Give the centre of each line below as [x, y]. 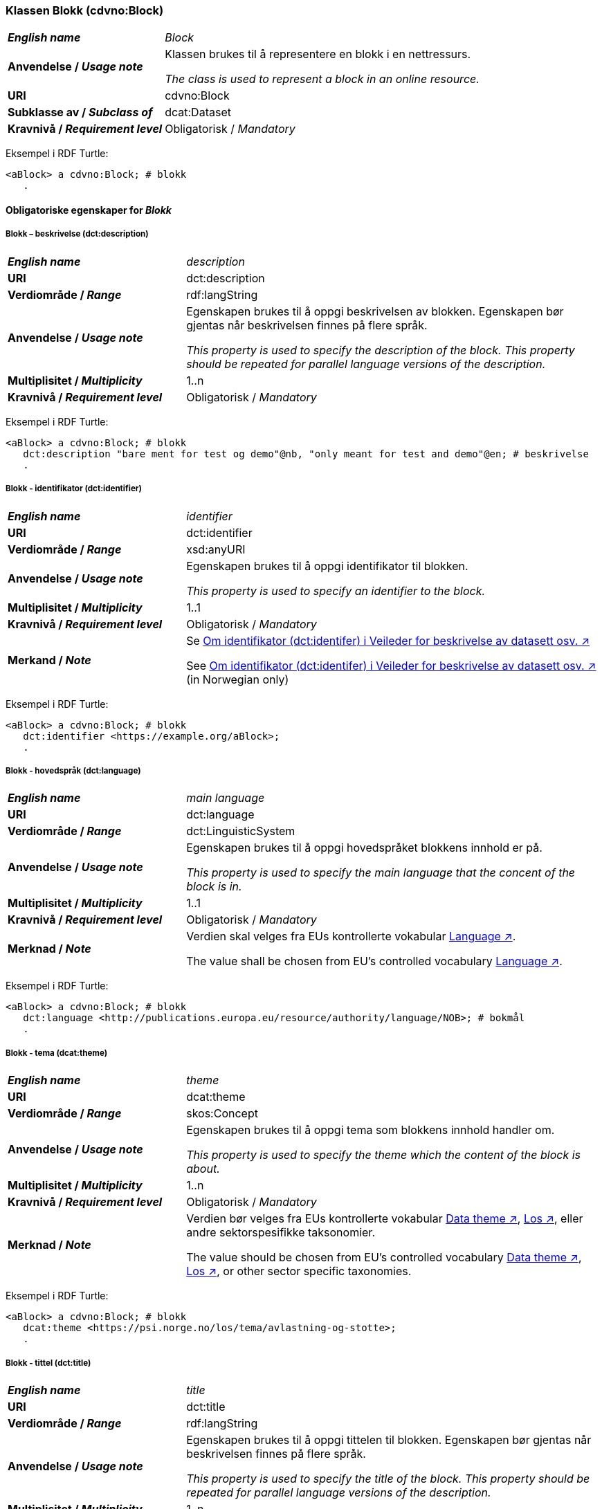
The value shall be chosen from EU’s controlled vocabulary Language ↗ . [374, 961]
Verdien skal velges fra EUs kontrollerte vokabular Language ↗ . [351, 936]
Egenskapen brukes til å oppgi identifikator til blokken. [327, 566]
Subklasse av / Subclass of [80, 112]
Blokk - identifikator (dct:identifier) [74, 489]
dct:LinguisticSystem [241, 831]
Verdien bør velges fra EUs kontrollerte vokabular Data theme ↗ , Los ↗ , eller [385, 1219]
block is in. [214, 887]
